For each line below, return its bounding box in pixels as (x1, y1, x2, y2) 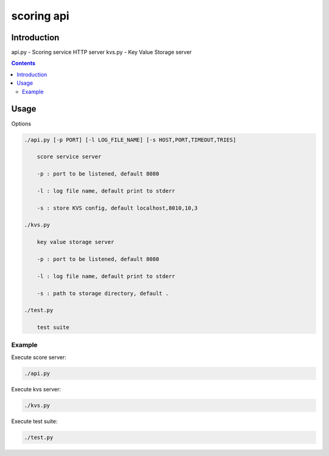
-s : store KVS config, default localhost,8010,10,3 (37, 204, 198, 212)
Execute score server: (11, 354, 66, 361)
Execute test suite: (11, 418, 58, 425)
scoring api (11, 9, 69, 23)
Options (11, 119, 32, 127)
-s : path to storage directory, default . (37, 290, 169, 297)
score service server (37, 153, 102, 160)
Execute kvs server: (11, 385, 61, 393)
